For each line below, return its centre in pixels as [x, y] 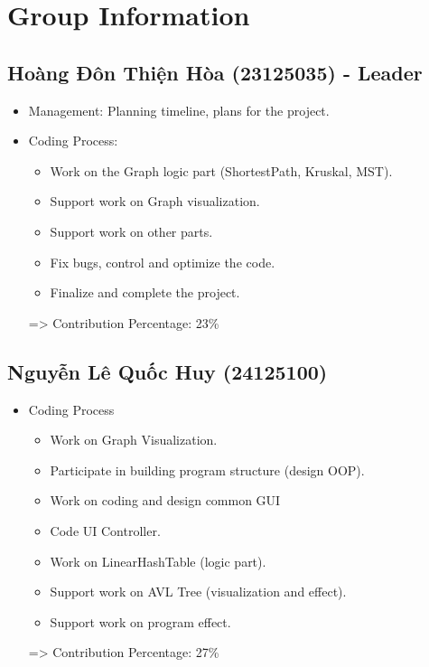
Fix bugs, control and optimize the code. [163, 262]
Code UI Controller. [105, 530]
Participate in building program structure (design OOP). [207, 470]
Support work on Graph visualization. [155, 201]
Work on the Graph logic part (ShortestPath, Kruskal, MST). [221, 170]
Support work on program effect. [140, 621]
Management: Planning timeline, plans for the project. [179, 110]
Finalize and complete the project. [145, 292]
